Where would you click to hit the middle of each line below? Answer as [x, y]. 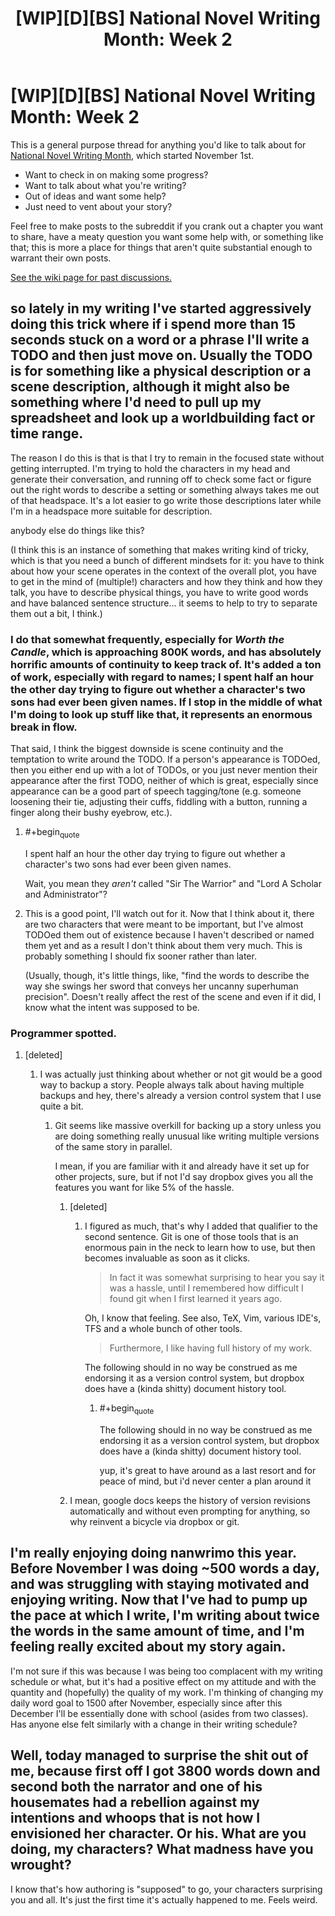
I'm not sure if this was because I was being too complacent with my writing [166, 1671]
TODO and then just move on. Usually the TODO [161, 355]
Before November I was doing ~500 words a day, [165, 1568]
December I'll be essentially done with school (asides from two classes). [159, 1713]
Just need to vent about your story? [98, 206]
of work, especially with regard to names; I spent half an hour [162, 677]
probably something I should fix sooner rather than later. [140, 956]
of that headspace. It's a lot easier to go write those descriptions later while [166, 500]
